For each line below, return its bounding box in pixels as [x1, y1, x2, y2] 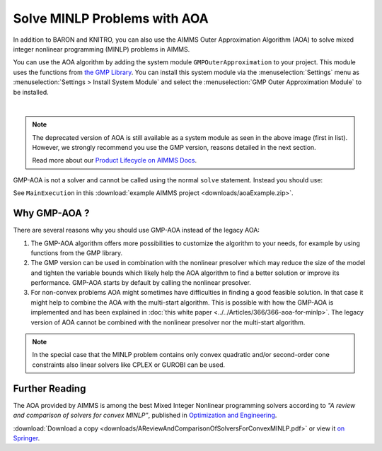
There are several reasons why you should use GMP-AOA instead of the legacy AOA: [13, 226, 260, 235]
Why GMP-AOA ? [13, 207, 90, 219]
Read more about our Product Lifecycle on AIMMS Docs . [32, 156, 197, 165]
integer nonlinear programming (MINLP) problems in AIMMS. [13, 45, 190, 53]
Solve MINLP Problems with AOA [13, 11, 209, 26]
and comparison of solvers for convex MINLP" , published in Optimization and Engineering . [13, 411, 277, 420]
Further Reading [13, 382, 86, 394]
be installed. [13, 88, 49, 96]
